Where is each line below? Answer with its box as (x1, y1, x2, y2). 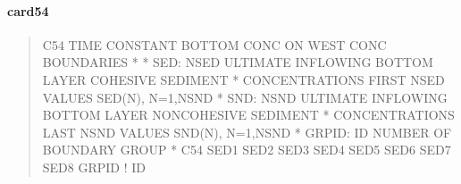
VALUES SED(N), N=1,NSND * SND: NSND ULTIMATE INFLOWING (42, 88, 448, 106)
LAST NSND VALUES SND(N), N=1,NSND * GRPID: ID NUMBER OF (42, 122, 452, 141)
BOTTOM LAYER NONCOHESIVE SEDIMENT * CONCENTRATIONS (42, 105, 455, 124)
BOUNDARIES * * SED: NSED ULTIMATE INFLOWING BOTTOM (42, 53, 433, 71)
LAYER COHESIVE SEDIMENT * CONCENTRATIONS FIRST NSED (42, 70, 445, 88)
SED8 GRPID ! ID (42, 157, 147, 176)
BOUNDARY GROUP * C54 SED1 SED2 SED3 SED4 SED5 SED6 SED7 (42, 140, 451, 159)
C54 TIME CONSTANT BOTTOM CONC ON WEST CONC (42, 35, 387, 54)
